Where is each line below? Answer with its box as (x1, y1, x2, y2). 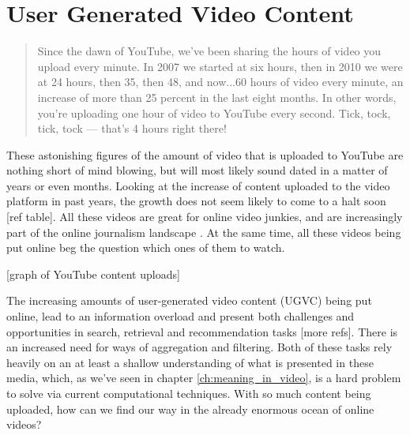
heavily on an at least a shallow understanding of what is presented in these (6, 354, 374, 370)
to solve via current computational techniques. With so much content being (6, 385, 371, 401)
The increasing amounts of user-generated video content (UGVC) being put (6, 292, 372, 309)
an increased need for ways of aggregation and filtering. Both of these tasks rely (6, 339, 393, 355)
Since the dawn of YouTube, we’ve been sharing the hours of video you (37, 43, 382, 59)
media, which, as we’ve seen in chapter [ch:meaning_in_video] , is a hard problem (6, 369, 401, 386)
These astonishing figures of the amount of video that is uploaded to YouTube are (6, 146, 404, 163)
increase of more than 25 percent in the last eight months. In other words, (37, 88, 397, 105)
